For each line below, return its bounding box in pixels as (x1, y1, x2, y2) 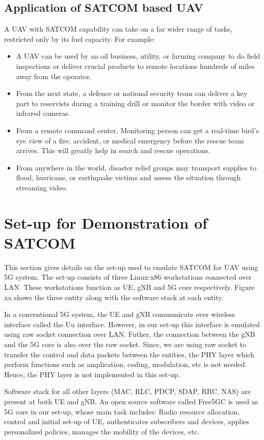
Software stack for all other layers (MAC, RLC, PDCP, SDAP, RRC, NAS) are (4, 386, 251, 397)
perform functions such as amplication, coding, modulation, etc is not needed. (4, 359, 247, 370)
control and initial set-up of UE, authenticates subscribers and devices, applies (4, 416, 249, 427)
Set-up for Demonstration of (4, 212, 207, 233)
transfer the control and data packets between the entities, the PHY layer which (4, 349, 254, 359)
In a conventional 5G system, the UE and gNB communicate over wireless (4, 309, 235, 320)
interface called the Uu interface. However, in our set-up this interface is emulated (4, 319, 260, 329)
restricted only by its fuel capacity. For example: (4, 33, 155, 44)
